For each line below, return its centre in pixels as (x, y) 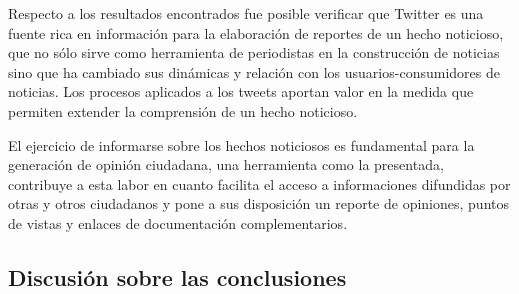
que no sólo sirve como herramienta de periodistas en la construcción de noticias (254, 52)
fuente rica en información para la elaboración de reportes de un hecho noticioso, (256, 32)
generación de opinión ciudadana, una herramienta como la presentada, (226, 164)
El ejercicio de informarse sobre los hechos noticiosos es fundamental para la (241, 144)
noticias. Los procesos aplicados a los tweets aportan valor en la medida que (241, 91)
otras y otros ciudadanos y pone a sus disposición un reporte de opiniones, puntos (258, 203)
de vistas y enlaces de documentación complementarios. (178, 222)
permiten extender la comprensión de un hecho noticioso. (183, 110)
